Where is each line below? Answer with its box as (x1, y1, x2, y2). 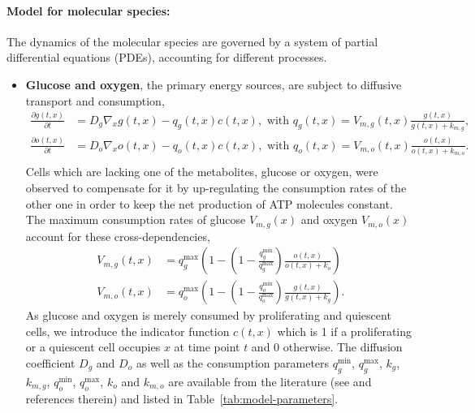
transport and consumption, (25, 92, 165, 109)
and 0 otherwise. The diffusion (251, 338, 403, 355)
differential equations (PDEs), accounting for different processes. (6, 49, 327, 66)
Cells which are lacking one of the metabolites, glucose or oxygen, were (25, 163, 378, 180)
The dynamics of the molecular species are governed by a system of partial (6, 32, 378, 49)
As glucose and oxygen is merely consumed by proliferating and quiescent (25, 307, 391, 324)
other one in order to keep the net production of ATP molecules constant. (25, 195, 393, 212)
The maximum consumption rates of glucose (25, 211, 246, 228)
